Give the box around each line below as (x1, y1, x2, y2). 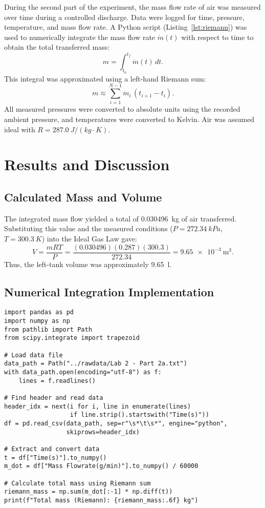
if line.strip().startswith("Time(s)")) (70, 411, 209, 419)
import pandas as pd (4, 309, 74, 316)
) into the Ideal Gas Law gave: (41, 233, 137, 243)
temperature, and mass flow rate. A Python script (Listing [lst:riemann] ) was (4, 22, 247, 32)
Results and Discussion (4, 154, 170, 175)
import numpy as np (4, 317, 70, 325)
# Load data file (4, 351, 63, 359)
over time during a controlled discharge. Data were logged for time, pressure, (4, 11, 245, 22)
